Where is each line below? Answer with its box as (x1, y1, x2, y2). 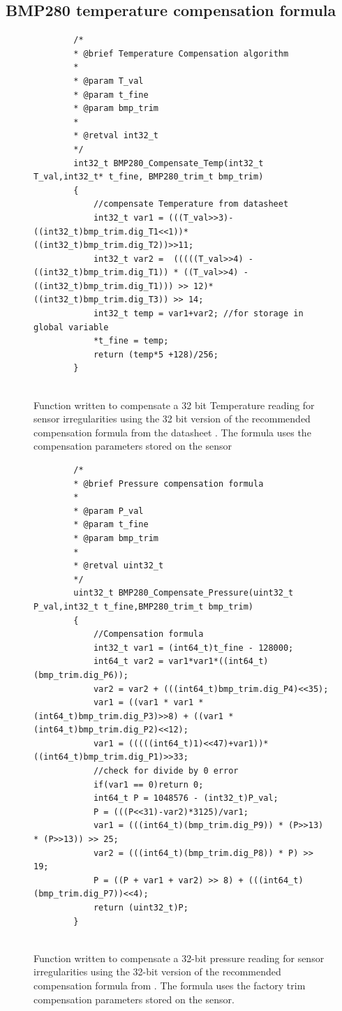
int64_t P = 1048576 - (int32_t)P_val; (93, 793, 278, 804)
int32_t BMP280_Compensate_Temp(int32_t (73, 158, 264, 168)
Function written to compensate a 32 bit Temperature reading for (34, 397, 315, 412)
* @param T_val (73, 75, 144, 86)
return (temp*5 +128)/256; (93, 349, 218, 360)
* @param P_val (73, 505, 144, 516)
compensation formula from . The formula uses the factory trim (34, 977, 306, 992)
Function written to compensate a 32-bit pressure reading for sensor (34, 950, 325, 965)
